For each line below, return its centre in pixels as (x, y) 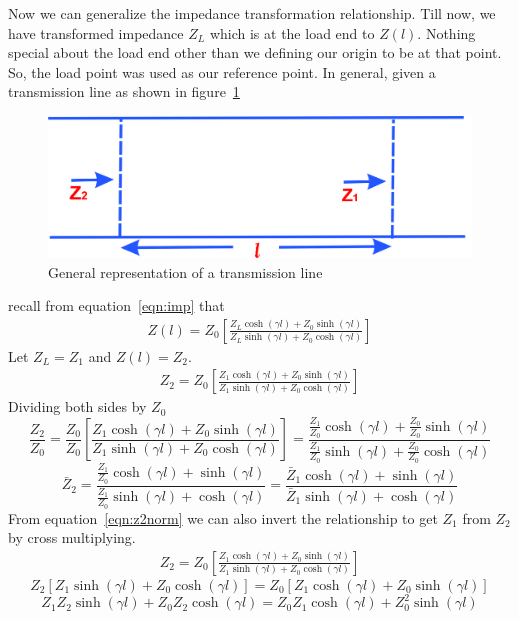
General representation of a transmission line (185, 271)
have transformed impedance (96, 32)
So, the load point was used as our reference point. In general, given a (222, 71)
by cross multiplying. (72, 537)
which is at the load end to (292, 32)
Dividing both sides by (77, 406)
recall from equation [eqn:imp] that (116, 305)
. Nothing (446, 32)
